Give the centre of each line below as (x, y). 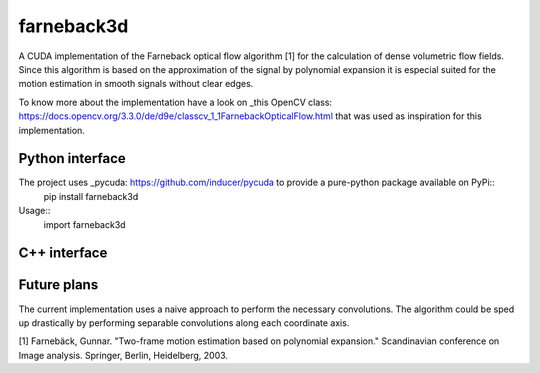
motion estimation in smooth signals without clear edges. (136, 84)
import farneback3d (84, 224)
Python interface (72, 158)
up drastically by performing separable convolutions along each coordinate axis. (184, 322)
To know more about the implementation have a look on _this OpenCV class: (175, 102)
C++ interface (63, 253)
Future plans (58, 285)
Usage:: (34, 211)
